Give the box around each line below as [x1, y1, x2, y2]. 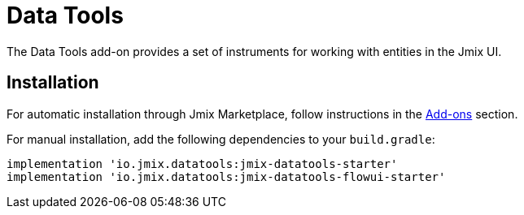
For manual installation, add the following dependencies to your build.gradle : [7, 131, 435, 146]
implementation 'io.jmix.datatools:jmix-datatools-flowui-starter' [7, 170, 446, 183]
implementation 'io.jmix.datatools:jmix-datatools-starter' [7, 157, 398, 170]
